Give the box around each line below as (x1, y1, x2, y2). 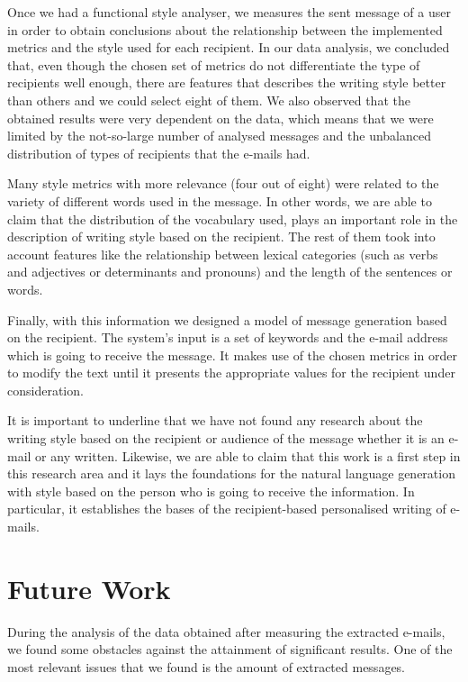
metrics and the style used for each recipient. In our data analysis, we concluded (7, 38, 450, 57)
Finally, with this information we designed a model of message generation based (7, 310, 447, 329)
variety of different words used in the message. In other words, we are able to (7, 191, 432, 210)
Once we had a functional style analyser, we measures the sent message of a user (7, 3, 451, 21)
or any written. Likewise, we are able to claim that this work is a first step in (35, 446, 461, 465)
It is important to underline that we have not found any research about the (7, 411, 423, 430)
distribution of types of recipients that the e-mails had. (7, 143, 310, 162)
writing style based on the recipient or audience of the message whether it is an (7, 429, 445, 448)
